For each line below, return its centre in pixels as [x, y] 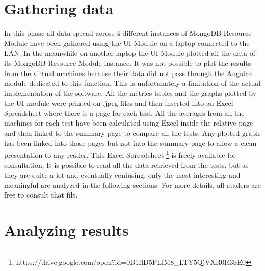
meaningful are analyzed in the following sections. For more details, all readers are [132, 184]
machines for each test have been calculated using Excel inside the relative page [129, 123]
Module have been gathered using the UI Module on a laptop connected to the [127, 43]
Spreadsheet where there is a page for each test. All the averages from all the [124, 113]
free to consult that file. [41, 195]
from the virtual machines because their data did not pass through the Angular [128, 73]
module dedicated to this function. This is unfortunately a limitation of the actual [132, 83]
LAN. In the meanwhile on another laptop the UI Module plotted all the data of [130, 53]
